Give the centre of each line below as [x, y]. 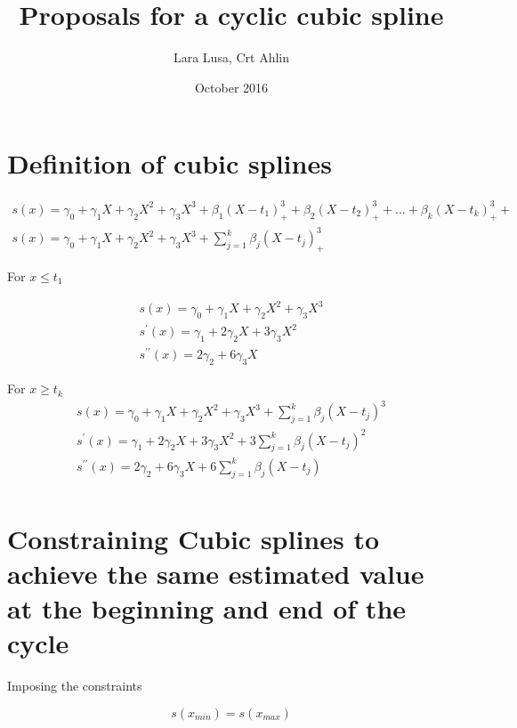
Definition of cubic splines [170, 163]
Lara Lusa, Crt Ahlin [231, 57]
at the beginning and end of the [207, 608]
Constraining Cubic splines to [194, 538]
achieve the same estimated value [216, 574]
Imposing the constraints [75, 686]
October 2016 [231, 87]
